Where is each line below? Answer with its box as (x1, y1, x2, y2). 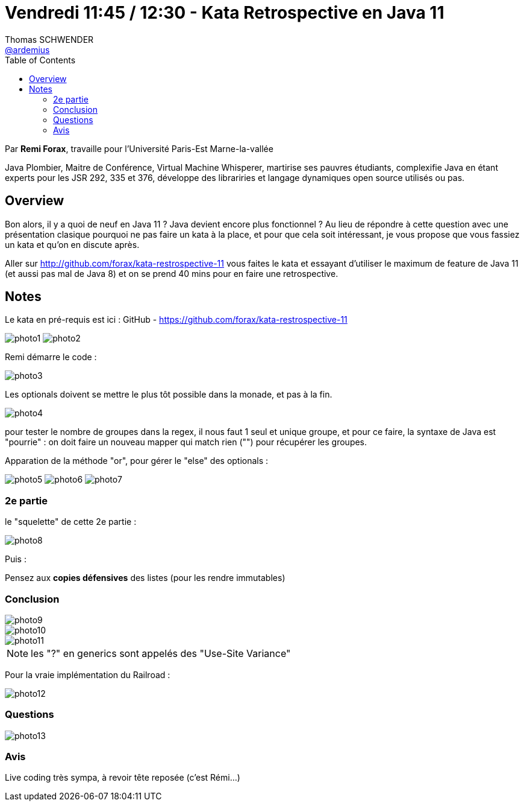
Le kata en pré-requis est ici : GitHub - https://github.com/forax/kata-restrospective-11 (5, 314, 348, 325)
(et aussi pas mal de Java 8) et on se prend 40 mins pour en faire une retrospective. (5, 268, 338, 279)
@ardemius (5, 44, 50, 55)
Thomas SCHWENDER (5, 34, 94, 45)
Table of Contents (5, 54, 76, 65)
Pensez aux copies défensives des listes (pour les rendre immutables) (5, 573, 285, 583)
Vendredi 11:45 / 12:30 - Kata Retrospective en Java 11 (5, 2, 444, 23)
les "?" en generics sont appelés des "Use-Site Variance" (31, 647, 291, 659)
